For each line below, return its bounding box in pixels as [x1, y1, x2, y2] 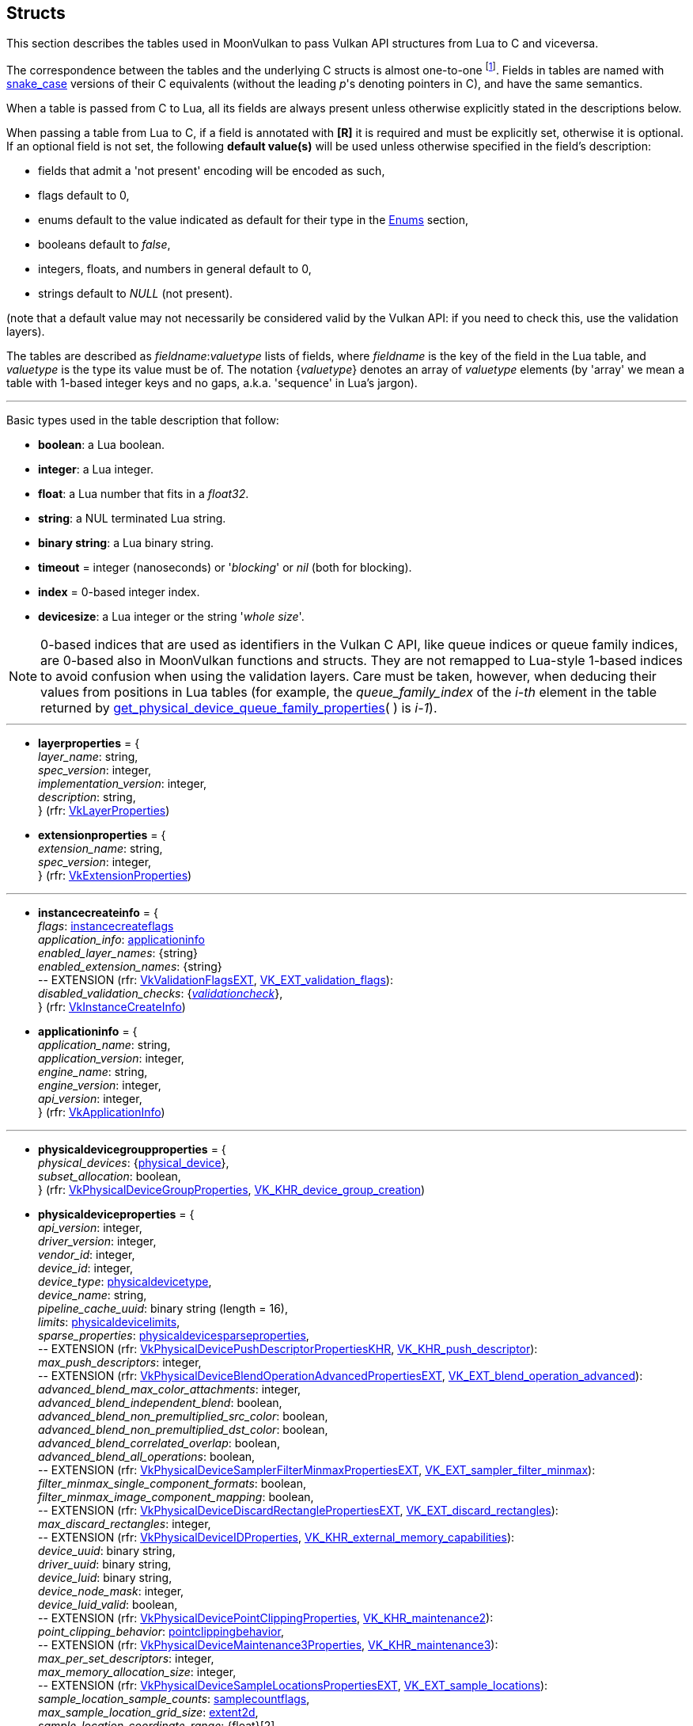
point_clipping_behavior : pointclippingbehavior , [38, 1625, 284, 1639]
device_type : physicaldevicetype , [38, 1275, 212, 1289]
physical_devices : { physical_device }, [38, 1156, 229, 1170]
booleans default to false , [38, 238, 171, 252]
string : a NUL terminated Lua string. [38, 511, 226, 526]
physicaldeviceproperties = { [38, 1207, 195, 1222]
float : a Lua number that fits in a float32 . [38, 487, 249, 501]
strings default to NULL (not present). [38, 287, 233, 301]
